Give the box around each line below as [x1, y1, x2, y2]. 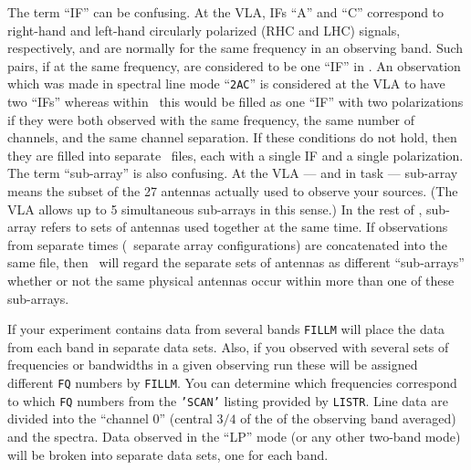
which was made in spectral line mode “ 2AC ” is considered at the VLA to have [7, 74, 445, 93]
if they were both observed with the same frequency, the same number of [7, 110, 415, 129]
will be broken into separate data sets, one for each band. [7, 444, 329, 464]
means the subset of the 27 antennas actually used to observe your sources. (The [7, 182, 458, 200]
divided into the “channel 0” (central [7, 409, 213, 428]
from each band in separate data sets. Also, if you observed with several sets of [7, 337, 449, 356]
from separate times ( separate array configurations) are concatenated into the [7, 235, 448, 254]
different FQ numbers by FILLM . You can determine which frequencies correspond [7, 373, 457, 392]
